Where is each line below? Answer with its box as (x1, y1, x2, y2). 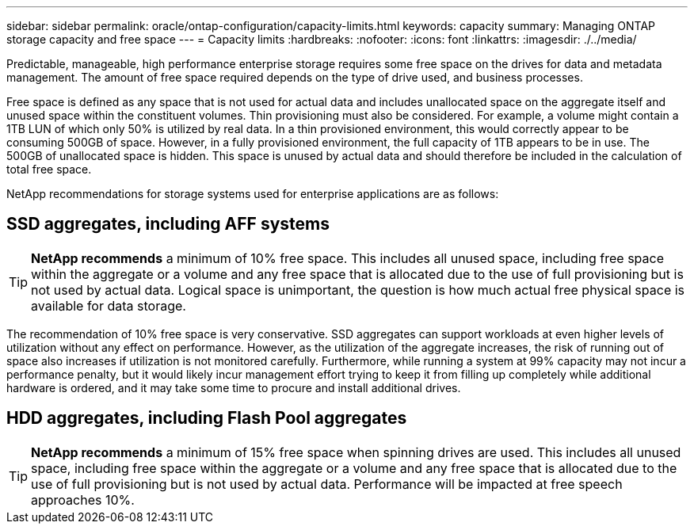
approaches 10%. (31, 491, 135, 508)
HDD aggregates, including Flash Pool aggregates (6, 408, 407, 429)
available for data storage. (31, 297, 186, 314)
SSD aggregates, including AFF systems (6, 214, 330, 234)
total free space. (6, 162, 92, 176)
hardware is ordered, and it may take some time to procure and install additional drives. (6, 380, 461, 395)
